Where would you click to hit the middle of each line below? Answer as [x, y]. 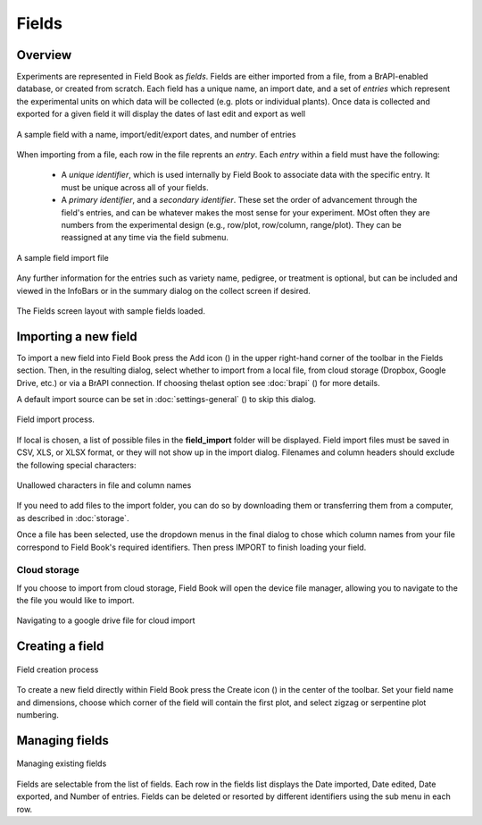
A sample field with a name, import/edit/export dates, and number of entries [156, 134]
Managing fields [62, 741]
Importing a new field [77, 337]
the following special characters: [76, 465]
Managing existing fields [62, 763]
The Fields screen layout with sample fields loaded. [111, 311]
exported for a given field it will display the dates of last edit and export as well [161, 114]
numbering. [38, 715]
